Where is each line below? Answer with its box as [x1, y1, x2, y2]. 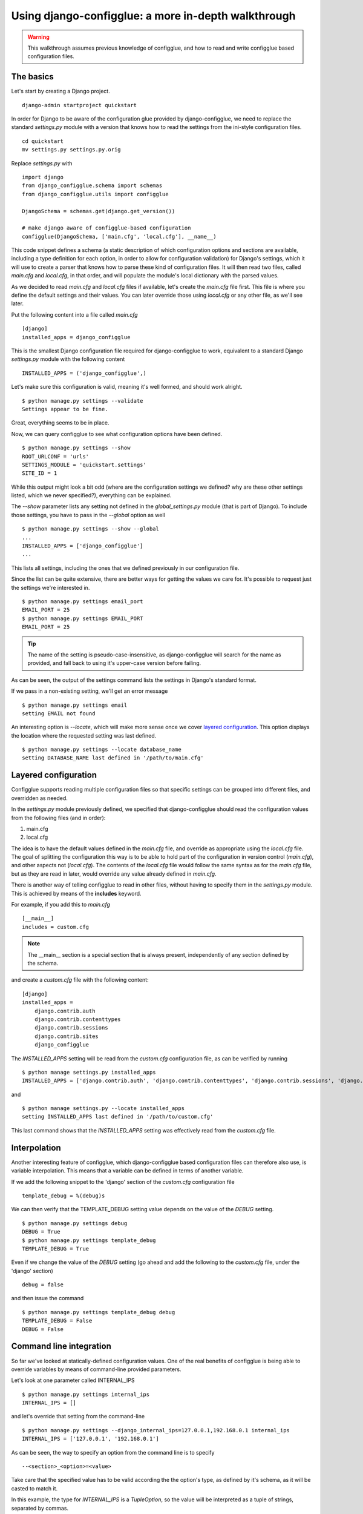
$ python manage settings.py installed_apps [22, 1069, 157, 1076]
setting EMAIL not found [22, 710, 96, 717]
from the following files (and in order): [11, 814, 106, 821]
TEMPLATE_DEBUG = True [22, 1245, 90, 1252]
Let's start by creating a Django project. [11, 88, 110, 95]
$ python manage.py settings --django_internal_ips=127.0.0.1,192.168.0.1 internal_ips [22, 1427, 290, 1433]
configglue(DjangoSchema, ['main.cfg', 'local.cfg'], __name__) [22, 233, 217, 240]
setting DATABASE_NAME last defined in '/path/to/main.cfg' [22, 755, 204, 761]
